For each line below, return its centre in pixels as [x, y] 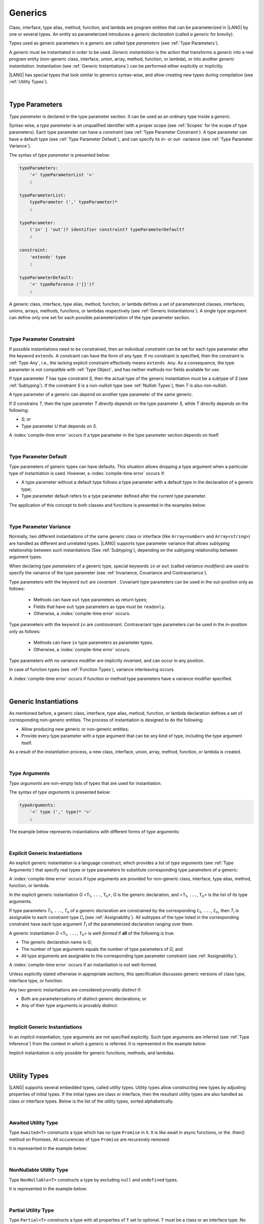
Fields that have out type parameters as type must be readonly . [99, 607]
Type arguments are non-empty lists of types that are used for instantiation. [86, 783]
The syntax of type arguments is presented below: [60, 792]
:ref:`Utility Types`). [29, 82]
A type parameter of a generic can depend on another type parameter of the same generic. [101, 395]
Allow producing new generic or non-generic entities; [75, 729]
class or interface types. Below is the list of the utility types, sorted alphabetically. [91, 1101]
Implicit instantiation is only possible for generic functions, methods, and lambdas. [92, 1053]
